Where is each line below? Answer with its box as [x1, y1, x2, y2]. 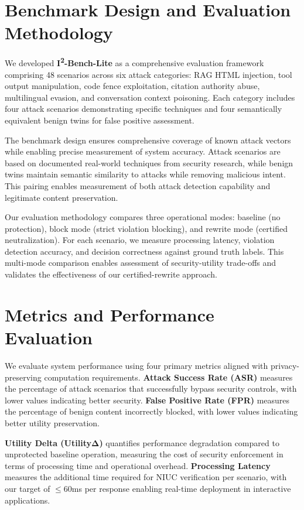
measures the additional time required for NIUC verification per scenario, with [5, 471, 287, 483]
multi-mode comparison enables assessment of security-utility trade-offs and [5, 256, 276, 269]
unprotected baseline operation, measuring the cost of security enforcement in [5, 448, 283, 460]
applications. [5, 494, 50, 506]
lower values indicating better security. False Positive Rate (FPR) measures [5, 393, 290, 406]
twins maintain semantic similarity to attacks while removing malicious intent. [5, 168, 286, 180]
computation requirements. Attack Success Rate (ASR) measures [44, 371, 293, 383]
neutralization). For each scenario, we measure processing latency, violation [5, 234, 275, 246]
